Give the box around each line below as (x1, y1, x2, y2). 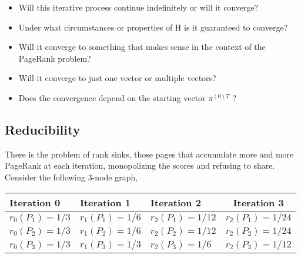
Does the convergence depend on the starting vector (18, 91, 206, 103)
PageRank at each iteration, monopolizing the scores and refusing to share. (5, 159, 275, 172)
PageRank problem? (18, 52, 91, 64)
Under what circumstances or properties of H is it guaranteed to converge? (18, 21, 288, 33)
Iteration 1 (79, 195, 131, 209)
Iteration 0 (9, 195, 61, 209)
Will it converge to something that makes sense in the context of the (18, 41, 266, 53)
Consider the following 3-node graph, (5, 170, 138, 183)
